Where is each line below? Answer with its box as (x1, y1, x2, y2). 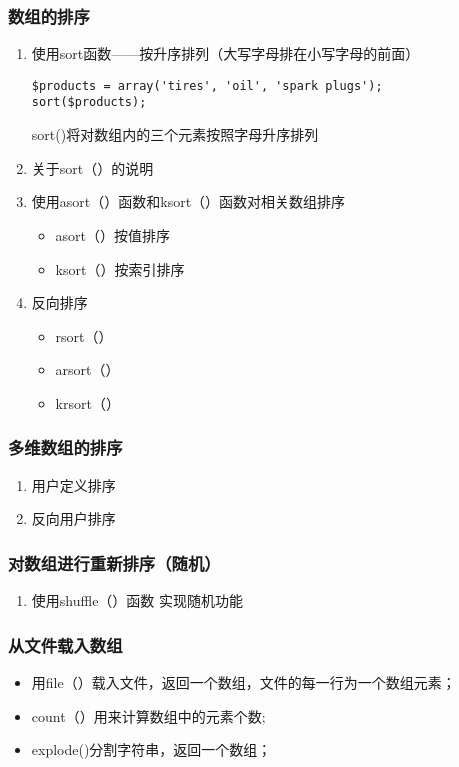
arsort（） (55, 359, 120, 380)
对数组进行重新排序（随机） (8, 550, 221, 575)
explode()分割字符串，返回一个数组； (31, 739, 272, 760)
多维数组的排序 (8, 435, 123, 460)
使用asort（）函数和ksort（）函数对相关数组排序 (31, 191, 346, 212)
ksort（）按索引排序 (55, 258, 185, 279)
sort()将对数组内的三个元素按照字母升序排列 (31, 124, 319, 145)
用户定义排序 (31, 474, 116, 495)
